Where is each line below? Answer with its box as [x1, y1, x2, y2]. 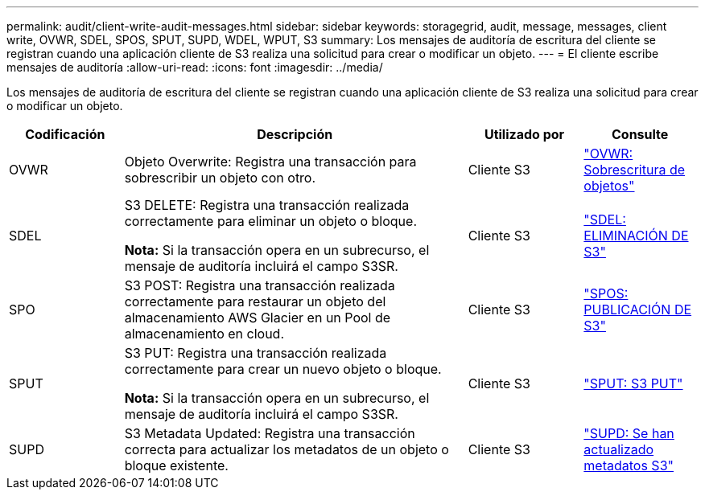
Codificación [25, 126, 105, 142]
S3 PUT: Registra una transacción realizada [124, 345, 387, 361]
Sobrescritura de [583, 162, 686, 178]
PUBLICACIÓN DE [583, 301, 692, 318]
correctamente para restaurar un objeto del [124, 293, 386, 309]
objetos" [583, 178, 635, 194]
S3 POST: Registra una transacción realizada [124, 277, 395, 293]
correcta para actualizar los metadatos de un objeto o [124, 441, 449, 457]
